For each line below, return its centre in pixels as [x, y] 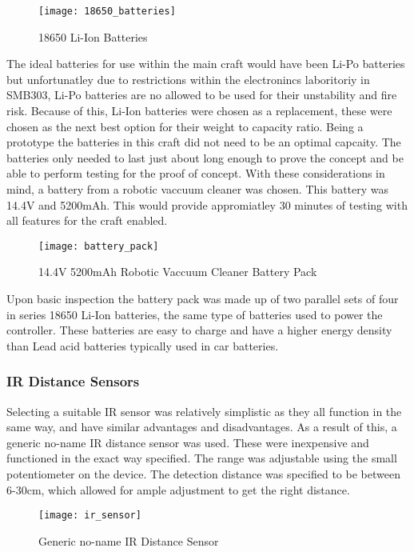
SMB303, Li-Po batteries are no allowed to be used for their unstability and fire [202, 95]
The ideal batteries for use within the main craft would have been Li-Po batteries [206, 64]
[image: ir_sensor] [90, 516]
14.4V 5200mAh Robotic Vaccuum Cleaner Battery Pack [178, 272]
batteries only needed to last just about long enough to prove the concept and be [205, 157]
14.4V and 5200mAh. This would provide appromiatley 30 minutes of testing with [207, 204]
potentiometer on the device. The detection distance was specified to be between [203, 474]
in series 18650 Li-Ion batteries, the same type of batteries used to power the [195, 314]
